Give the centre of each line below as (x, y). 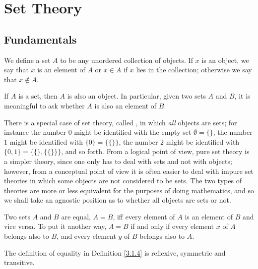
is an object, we (225, 60)
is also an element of (126, 105)
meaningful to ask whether (44, 105)
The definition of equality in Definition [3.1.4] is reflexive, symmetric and (115, 252)
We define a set (27, 60)
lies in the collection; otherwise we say (194, 70)
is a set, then (38, 96)
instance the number (35, 132)
